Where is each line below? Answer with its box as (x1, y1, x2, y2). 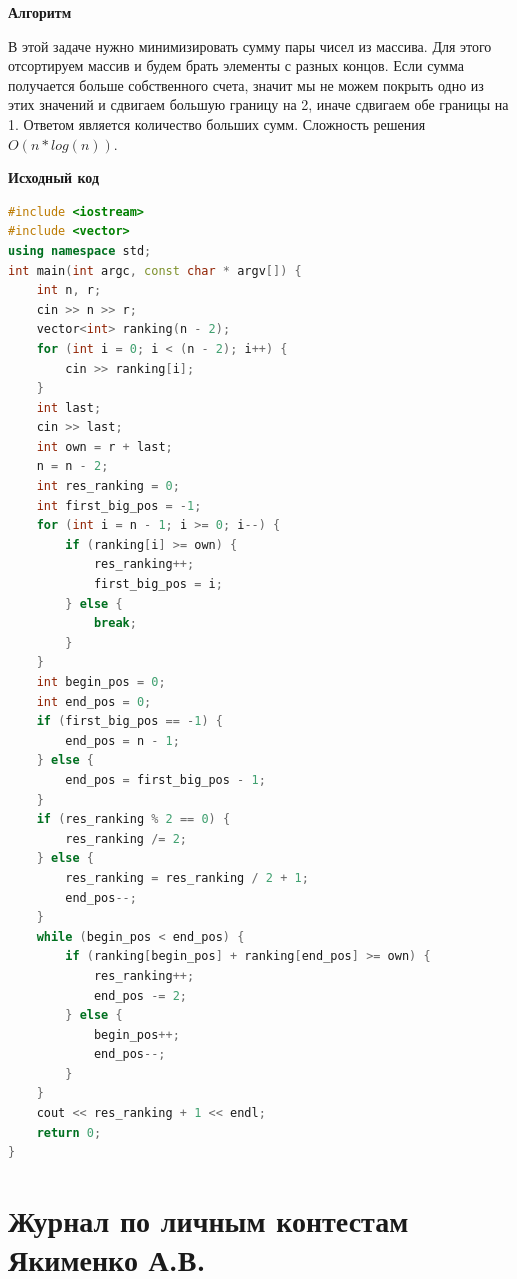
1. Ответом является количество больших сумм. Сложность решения (8, 113, 426, 134)
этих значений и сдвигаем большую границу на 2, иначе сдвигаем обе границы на (8, 94, 509, 115)
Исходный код (8, 167, 100, 188)
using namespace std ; (8, 243, 152, 258)
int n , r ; (36, 283, 102, 298)
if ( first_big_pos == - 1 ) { (36, 714, 223, 729)
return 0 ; (36, 1125, 102, 1140)
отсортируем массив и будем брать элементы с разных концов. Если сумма (8, 55, 464, 76)
